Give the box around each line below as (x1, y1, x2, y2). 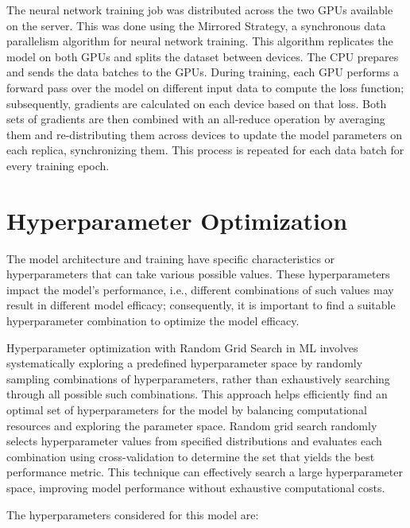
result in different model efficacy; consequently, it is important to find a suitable (6, 297, 396, 313)
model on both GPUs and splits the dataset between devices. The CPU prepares (6, 48, 399, 64)
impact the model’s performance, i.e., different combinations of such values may (6, 281, 394, 297)
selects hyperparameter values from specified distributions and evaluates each (6, 433, 382, 449)
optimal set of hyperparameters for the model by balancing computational (6, 402, 367, 417)
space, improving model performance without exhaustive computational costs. (6, 479, 385, 495)
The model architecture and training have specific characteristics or (6, 250, 335, 266)
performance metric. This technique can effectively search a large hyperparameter (6, 464, 403, 480)
